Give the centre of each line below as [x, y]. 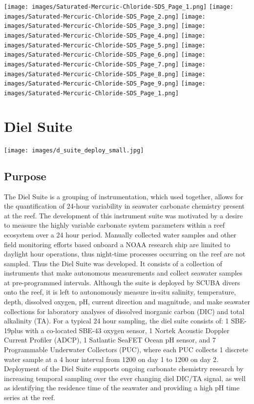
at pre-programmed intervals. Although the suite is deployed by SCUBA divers [122, 282]
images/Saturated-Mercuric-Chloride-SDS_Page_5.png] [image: [105, 45]
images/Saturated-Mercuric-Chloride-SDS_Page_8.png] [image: [105, 74]
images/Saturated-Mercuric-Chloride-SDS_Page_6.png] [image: [105, 55]
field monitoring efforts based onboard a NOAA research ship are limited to [117, 244]
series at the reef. [30, 397]
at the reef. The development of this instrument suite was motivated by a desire [123, 215]
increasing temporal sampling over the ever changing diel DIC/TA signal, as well [125, 378]
